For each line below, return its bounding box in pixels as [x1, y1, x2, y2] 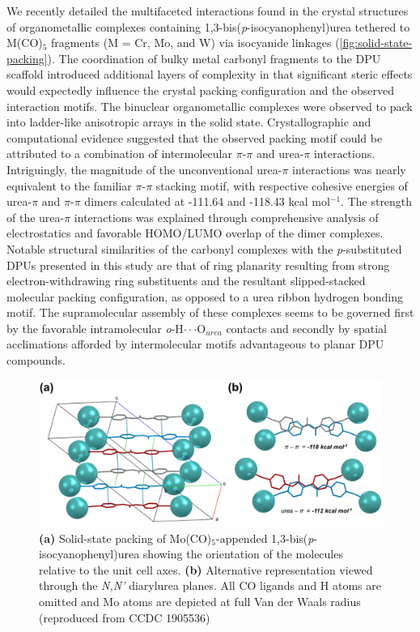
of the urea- [6, 208, 65, 225]
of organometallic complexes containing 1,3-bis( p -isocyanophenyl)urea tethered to [6, 18, 410, 35]
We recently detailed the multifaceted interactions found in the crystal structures [6, 2, 409, 19]
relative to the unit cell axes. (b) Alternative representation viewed [39, 561, 373, 578]
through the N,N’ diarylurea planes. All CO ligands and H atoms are [39, 577, 381, 594]
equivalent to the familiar [6, 177, 132, 194]
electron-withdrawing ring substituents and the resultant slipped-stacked [6, 272, 366, 289]
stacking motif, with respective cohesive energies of [155, 177, 408, 194]
